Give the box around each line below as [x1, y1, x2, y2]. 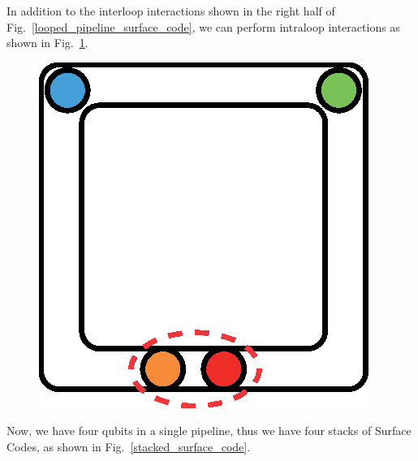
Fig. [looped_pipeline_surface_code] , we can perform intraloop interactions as [6, 18, 400, 35]
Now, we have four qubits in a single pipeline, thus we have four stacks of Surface [6, 422, 412, 439]
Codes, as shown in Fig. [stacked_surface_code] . [6, 437, 251, 455]
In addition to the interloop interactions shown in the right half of [6, 2, 335, 19]
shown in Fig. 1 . [6, 34, 88, 51]
